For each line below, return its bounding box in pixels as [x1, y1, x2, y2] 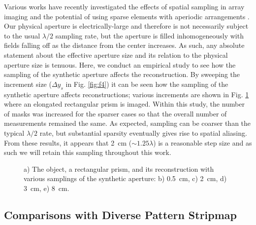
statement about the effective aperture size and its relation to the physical [4, 49, 228, 60]
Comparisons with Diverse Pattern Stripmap [4, 207, 237, 222]
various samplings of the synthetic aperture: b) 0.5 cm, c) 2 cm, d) [24, 173, 227, 184]
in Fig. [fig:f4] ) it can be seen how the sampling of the [65, 78, 228, 89]
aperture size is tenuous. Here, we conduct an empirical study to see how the [4, 59, 236, 70]
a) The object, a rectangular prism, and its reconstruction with [24, 163, 214, 174]
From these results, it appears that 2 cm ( [4, 137, 132, 148]
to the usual [4, 30, 40, 40]
